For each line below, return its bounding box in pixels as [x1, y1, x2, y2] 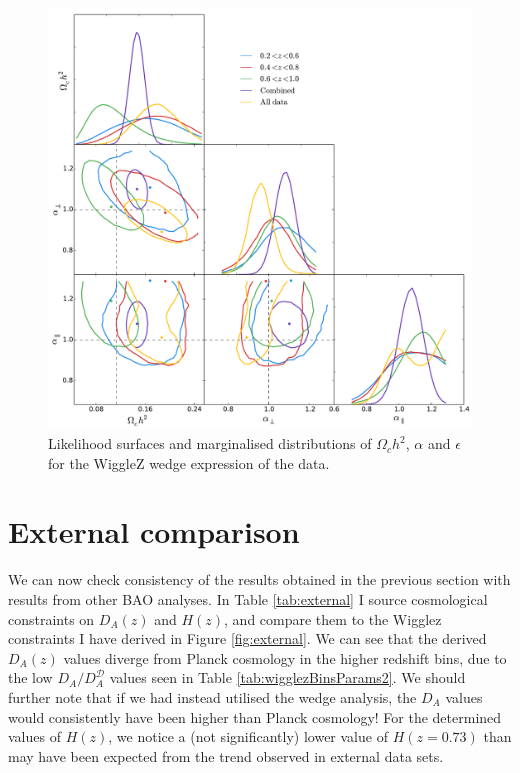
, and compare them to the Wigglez [224, 608, 442, 629]
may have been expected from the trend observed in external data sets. [8, 745, 444, 766]
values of [8, 726, 61, 747]
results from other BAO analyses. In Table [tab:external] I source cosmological [8, 589, 488, 610]
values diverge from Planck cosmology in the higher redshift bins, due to [63, 647, 507, 668]
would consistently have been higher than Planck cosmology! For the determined [8, 706, 502, 727]
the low [8, 667, 53, 688]
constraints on [8, 608, 95, 629]
